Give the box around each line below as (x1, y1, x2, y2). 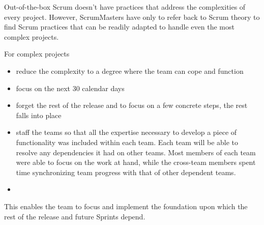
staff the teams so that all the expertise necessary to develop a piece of (16, 127, 237, 137)
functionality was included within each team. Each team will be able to (16, 136, 239, 147)
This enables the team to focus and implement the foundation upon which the (4, 201, 248, 211)
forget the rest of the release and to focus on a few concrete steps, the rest (16, 100, 248, 110)
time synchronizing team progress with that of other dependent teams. (16, 166, 236, 177)
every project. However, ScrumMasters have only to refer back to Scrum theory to (4, 11, 260, 22)
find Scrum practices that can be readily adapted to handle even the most (4, 21, 234, 32)
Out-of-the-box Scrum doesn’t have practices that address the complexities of (4, 2, 246, 12)
